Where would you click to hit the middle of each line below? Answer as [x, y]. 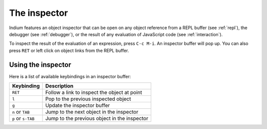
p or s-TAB [23, 119]
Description [59, 86]
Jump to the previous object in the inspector [97, 119]
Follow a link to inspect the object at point [94, 92]
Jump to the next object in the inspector [92, 112]
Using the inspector [40, 64]
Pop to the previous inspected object [88, 99]
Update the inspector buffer [78, 105]
